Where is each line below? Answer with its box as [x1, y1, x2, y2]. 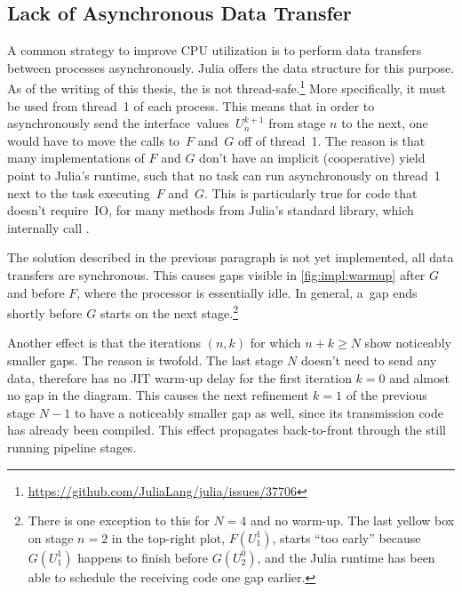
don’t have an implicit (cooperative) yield [199, 148, 426, 167]
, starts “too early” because [272, 528, 421, 547]
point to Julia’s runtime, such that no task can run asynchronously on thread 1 [7, 166, 441, 185]
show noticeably [364, 333, 451, 352]
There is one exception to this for [28, 511, 210, 530]
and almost [389, 368, 450, 387]
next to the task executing [7, 183, 150, 202]
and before [7, 283, 65, 301]
